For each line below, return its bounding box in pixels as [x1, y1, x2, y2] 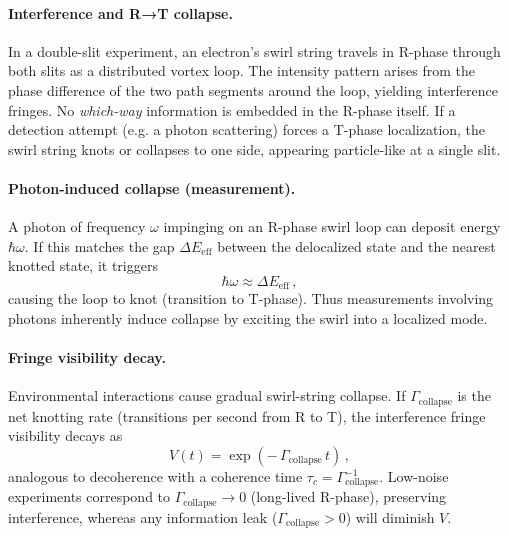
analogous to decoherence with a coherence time [8, 466, 303, 487]
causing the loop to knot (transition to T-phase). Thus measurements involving [8, 288, 494, 309]
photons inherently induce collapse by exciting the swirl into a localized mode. [8, 307, 488, 328]
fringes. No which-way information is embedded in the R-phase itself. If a [8, 99, 456, 120]
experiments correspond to [8, 486, 171, 507]
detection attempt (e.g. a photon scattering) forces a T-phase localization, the [8, 119, 486, 140]
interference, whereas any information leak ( [8, 506, 278, 527]
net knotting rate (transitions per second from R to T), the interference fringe [8, 405, 486, 426]
